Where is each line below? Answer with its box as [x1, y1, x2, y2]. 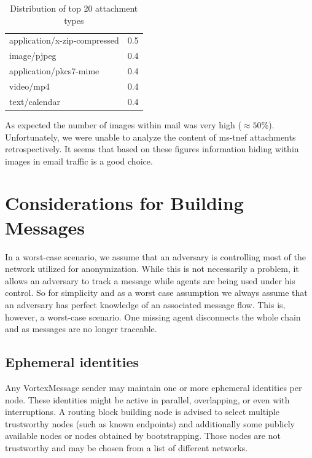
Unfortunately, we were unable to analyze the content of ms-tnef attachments [5, 130, 296, 143]
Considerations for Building [5, 190, 244, 215]
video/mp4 [9, 79, 50, 92]
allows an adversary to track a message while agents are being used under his [5, 274, 295, 287]
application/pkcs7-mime [9, 64, 99, 77]
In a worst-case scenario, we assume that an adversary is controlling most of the [5, 250, 306, 263]
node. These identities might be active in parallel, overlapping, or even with [5, 393, 290, 406]
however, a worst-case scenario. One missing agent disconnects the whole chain [5, 310, 301, 323]
